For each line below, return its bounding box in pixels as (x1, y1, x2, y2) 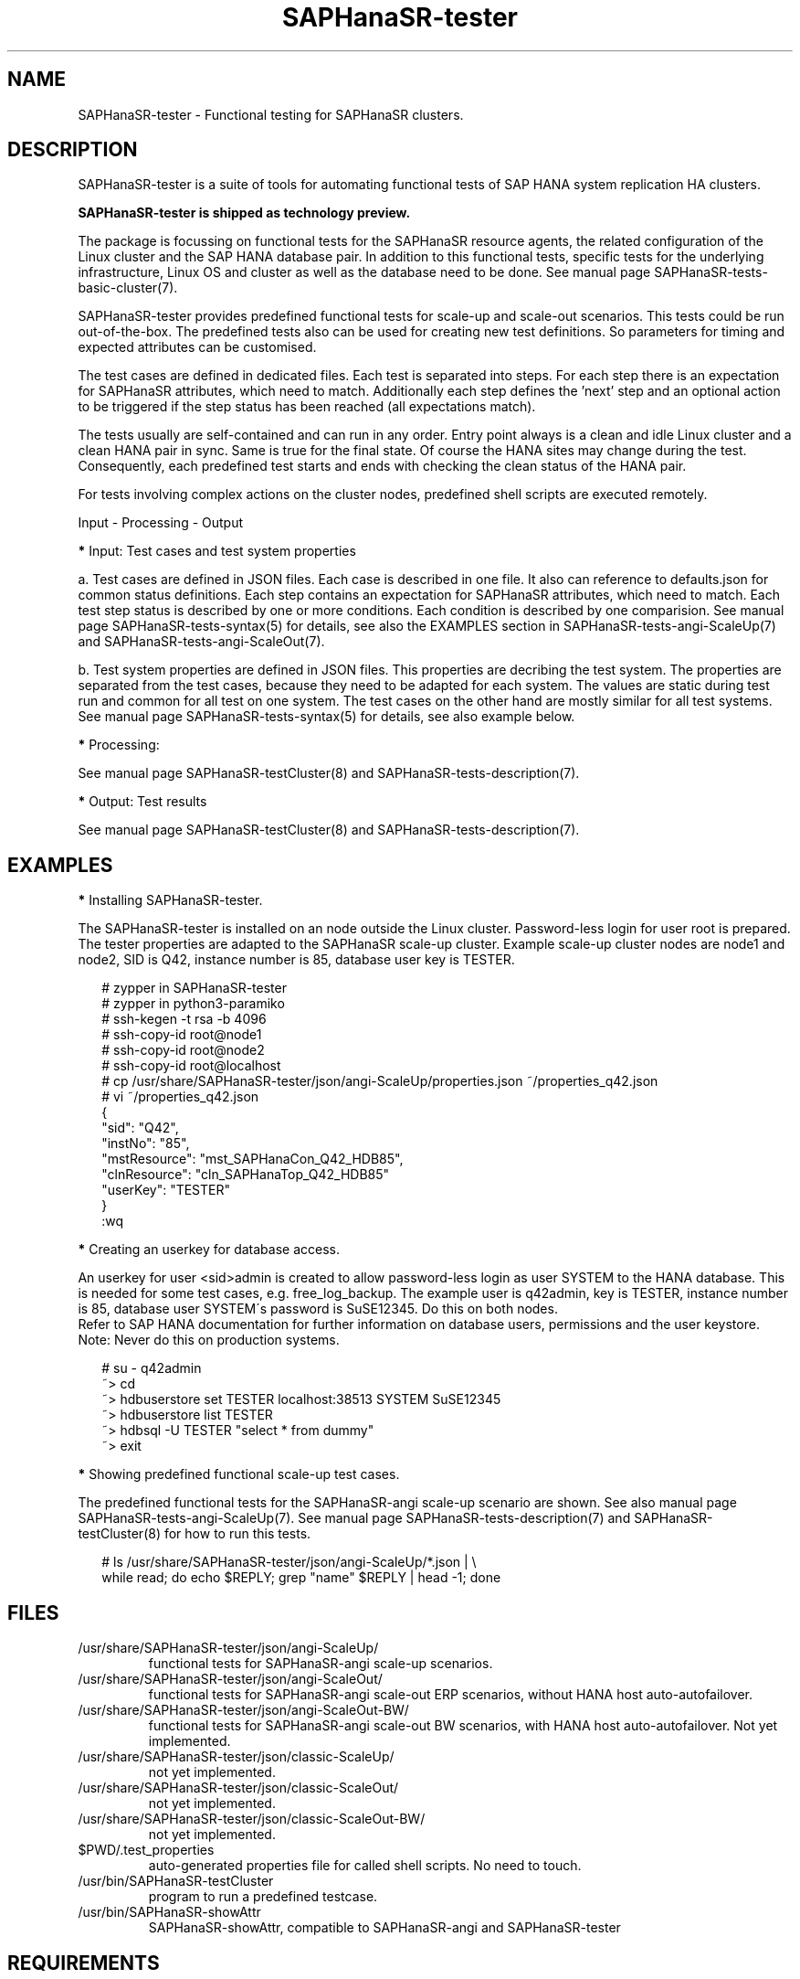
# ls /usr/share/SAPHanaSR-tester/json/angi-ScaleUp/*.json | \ (101, 1554, 477, 1570)
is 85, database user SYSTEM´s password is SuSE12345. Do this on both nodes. (78, 1301, 558, 1317)
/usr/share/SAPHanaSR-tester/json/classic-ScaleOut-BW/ (78, 1811, 426, 1827)
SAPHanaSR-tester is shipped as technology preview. (78, 205, 411, 221)
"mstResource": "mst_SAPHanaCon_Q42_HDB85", (101, 1151, 404, 1167)
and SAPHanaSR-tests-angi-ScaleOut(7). (78, 633, 325, 650)
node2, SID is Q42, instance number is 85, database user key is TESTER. (78, 952, 515, 968)
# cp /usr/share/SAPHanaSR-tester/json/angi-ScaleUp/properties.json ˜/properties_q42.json (101, 1073, 658, 1090)
